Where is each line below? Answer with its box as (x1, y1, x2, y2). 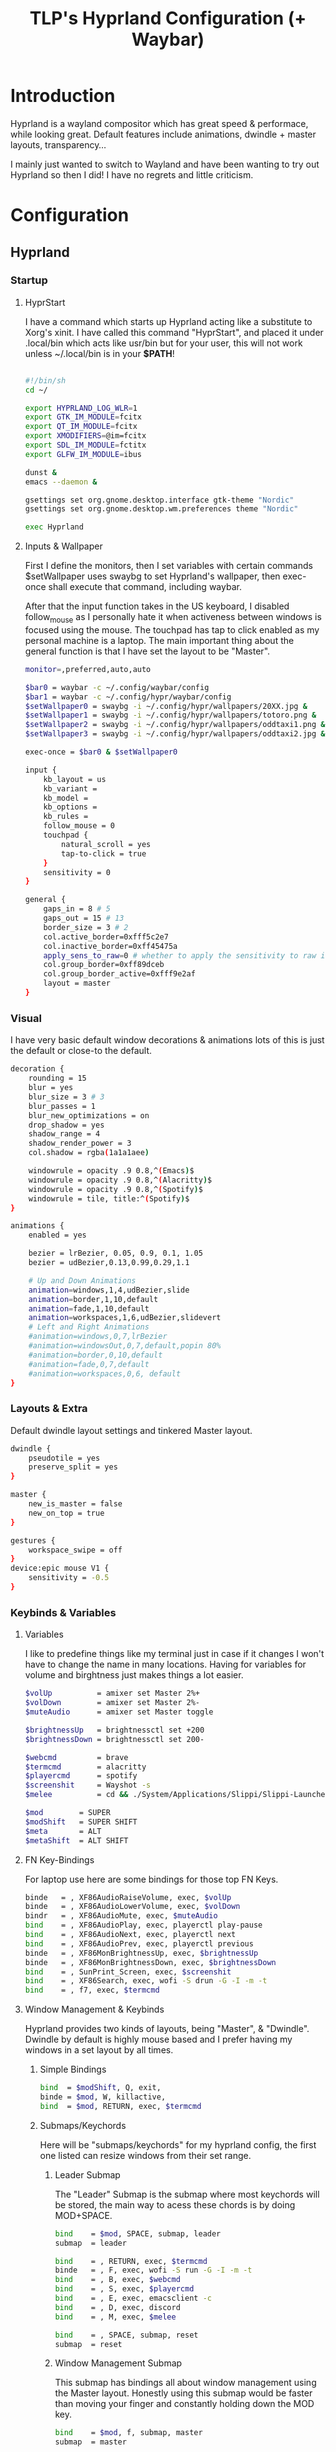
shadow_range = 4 (28, 1129, 101, 1139)
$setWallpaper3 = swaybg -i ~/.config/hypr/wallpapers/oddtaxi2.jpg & (24, 729, 326, 739)
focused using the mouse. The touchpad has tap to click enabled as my (24, 623, 320, 636)
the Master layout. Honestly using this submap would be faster (54, 2387, 313, 2399)
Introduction (10, 85, 116, 107)
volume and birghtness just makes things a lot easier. (24, 1669, 244, 1681)
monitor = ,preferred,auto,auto (24, 664, 152, 674)
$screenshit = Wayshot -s (24, 1780, 152, 1791)
